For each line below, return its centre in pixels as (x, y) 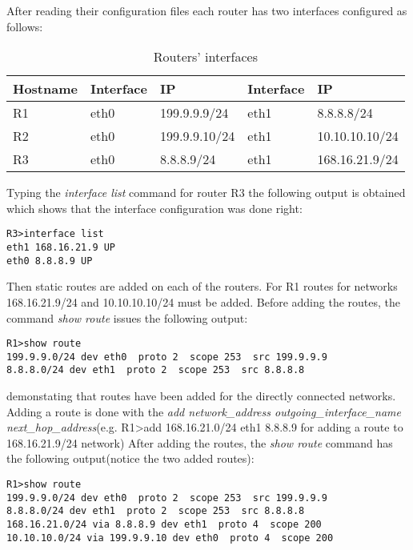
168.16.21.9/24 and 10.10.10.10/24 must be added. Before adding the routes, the (203, 301)
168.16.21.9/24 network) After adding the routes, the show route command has (200, 442)
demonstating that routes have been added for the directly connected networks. (201, 396)
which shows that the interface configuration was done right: (154, 208)
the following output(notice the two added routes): (130, 458)
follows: (25, 26)
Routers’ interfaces (205, 57)
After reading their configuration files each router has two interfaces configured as (207, 10)
